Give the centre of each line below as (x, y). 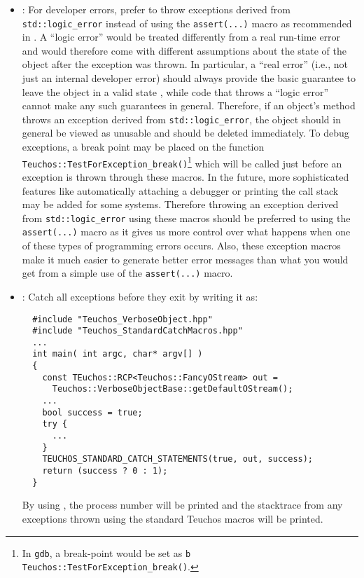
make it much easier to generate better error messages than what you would (185, 259)
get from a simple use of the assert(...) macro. (127, 273)
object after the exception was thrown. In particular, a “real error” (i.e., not (185, 64)
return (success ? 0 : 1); (105, 471)
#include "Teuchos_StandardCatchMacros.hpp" (138, 331)
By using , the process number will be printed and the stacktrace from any (182, 505)
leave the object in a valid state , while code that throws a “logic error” (175, 91)
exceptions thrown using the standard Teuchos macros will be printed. (173, 518)
